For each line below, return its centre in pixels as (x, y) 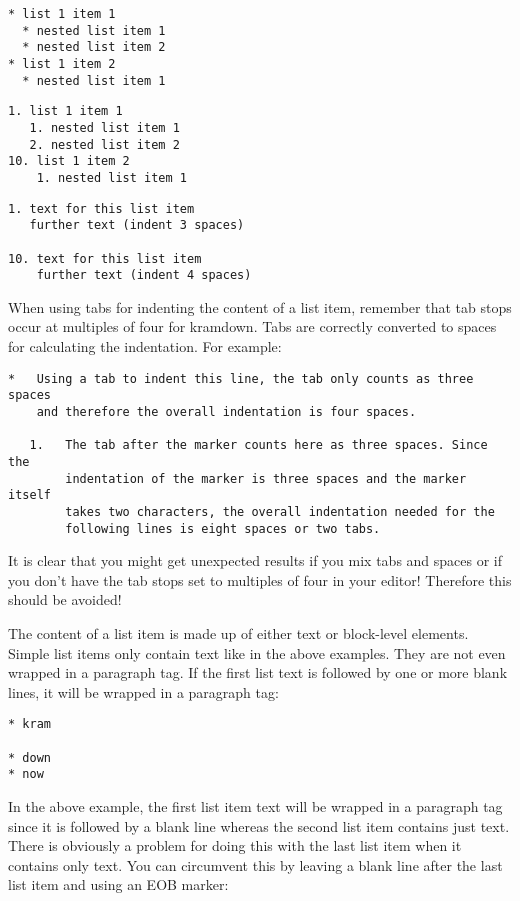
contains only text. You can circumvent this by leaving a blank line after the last (255, 864)
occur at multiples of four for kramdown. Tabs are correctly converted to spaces (252, 326)
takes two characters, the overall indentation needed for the (280, 511)
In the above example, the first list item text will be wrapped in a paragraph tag (255, 805)
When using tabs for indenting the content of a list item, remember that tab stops (260, 306)
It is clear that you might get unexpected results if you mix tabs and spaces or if (255, 560)
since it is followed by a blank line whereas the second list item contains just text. (259, 825)
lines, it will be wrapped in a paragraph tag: (143, 691)
